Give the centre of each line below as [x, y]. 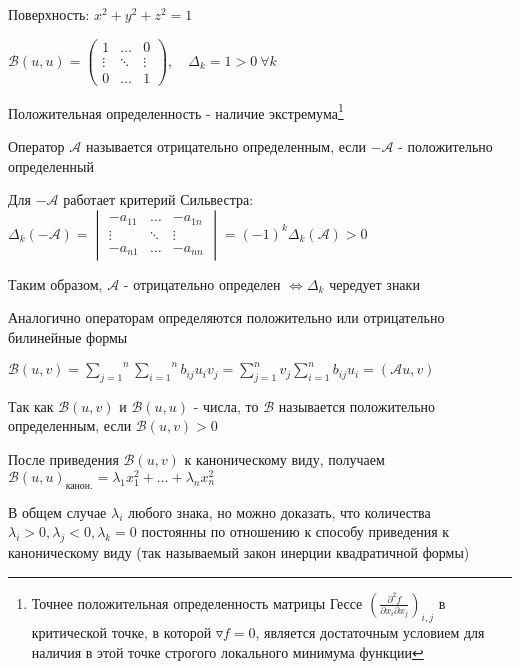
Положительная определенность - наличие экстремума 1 [176, 111]
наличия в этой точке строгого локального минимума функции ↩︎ [227, 651]
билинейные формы [68, 336]
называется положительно [357, 405]
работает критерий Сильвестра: [158, 199]
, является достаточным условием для [370, 632]
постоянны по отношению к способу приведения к [295, 531]
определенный [51, 165]
